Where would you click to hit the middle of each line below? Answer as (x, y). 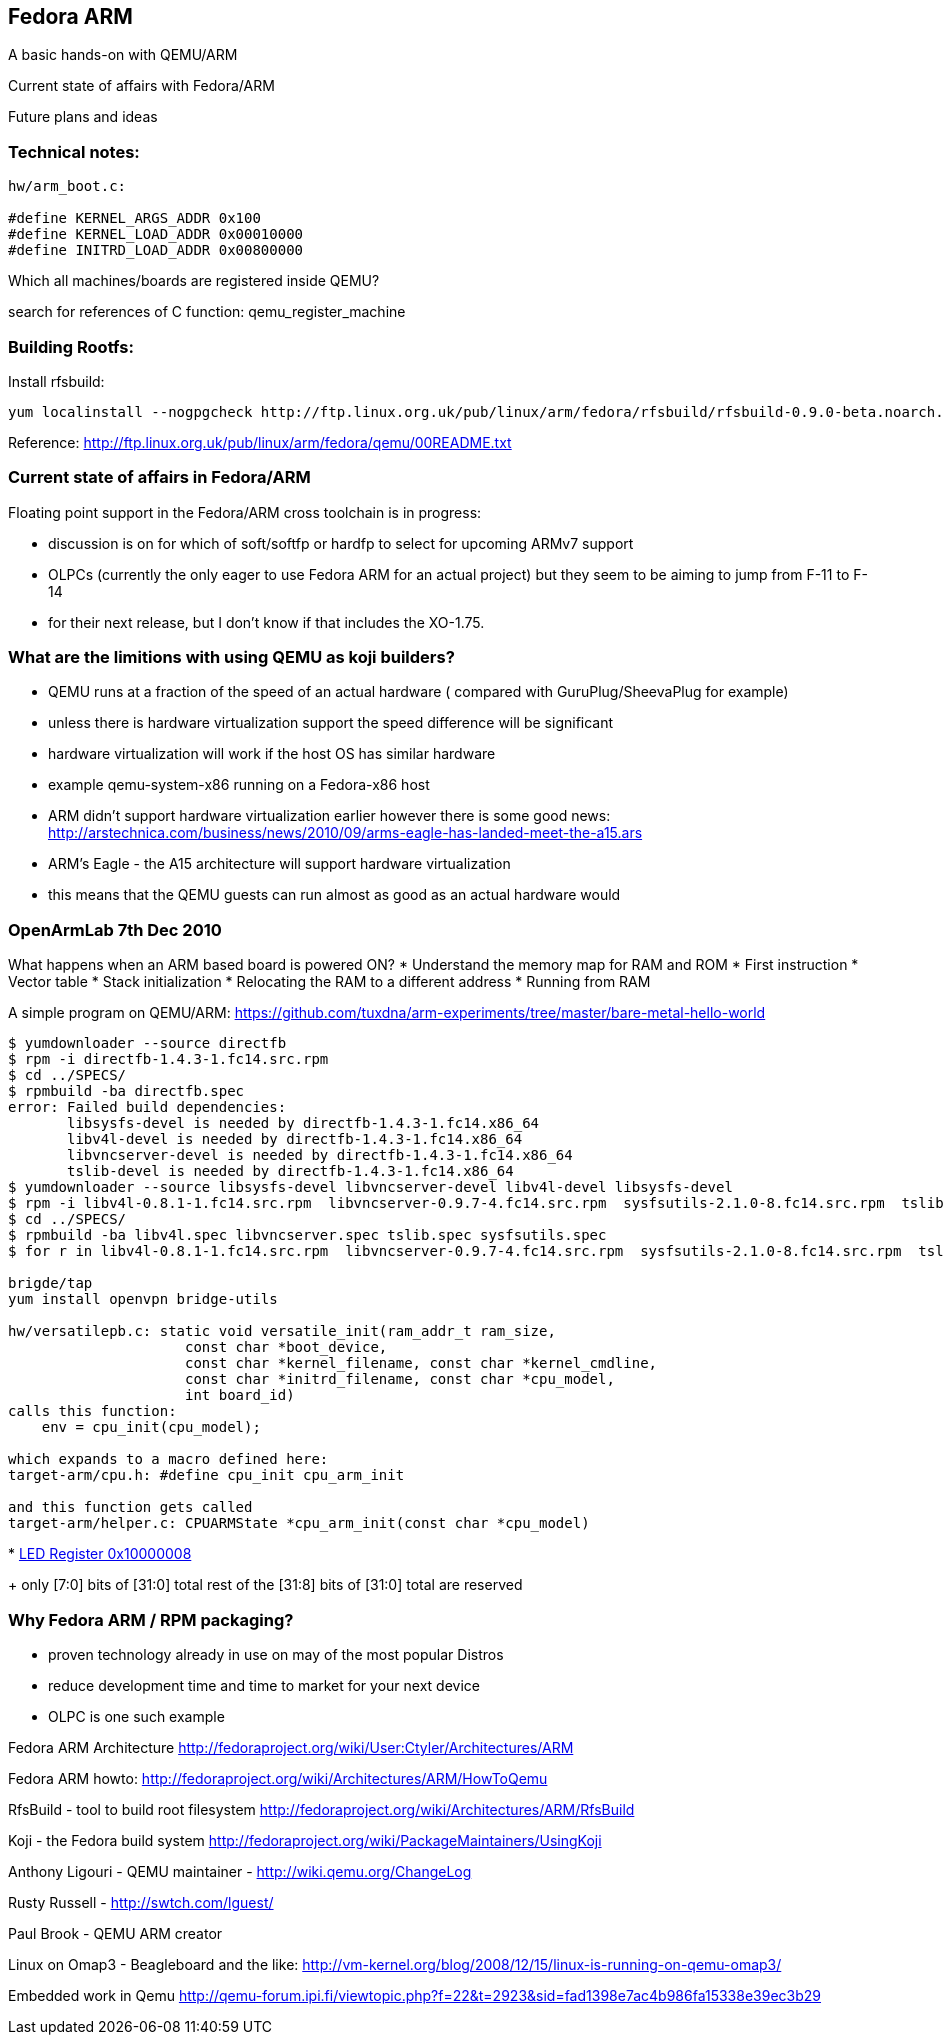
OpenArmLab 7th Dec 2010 (115, 929)
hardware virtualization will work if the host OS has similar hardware (272, 754)
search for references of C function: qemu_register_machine (207, 312)
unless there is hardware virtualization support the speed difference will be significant (331, 723)
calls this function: (92, 1411)
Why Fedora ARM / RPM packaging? (151, 1619)
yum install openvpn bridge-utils (143, 1299)
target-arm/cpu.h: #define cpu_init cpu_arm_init (206, 1475)
